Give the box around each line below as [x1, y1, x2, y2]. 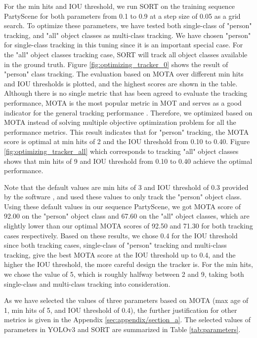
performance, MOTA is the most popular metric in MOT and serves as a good [4, 97, 242, 108]
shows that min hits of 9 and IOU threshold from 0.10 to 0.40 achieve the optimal [4, 155, 253, 166]
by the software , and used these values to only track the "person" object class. [4, 191, 242, 202]
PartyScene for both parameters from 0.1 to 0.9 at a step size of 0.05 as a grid [4, 10, 241, 21]
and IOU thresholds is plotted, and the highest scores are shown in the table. [4, 78, 238, 88]
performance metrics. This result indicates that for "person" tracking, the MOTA [4, 126, 249, 137]
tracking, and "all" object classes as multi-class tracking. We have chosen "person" [4, 30, 251, 40]
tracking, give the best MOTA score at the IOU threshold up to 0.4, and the [4, 249, 236, 260]
